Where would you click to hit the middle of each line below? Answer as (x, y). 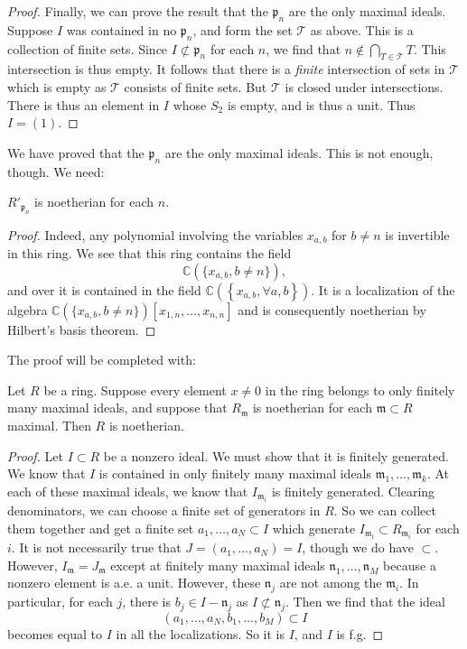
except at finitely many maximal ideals (218, 565)
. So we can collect (385, 510)
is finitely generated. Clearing (353, 491)
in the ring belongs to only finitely (360, 389)
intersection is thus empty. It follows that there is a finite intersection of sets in (226, 69)
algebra (28, 309)
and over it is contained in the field (104, 289)
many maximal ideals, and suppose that (117, 408)
